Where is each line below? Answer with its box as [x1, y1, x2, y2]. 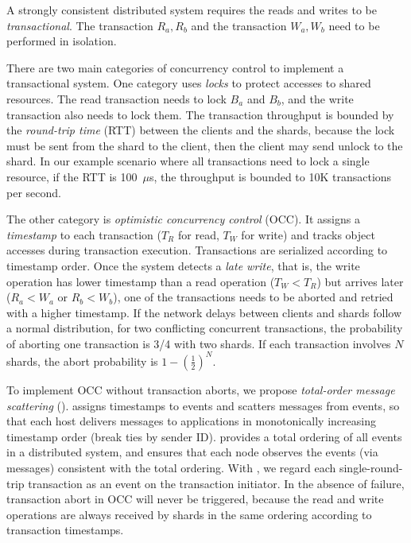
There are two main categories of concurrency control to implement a [6, 59, 344, 76]
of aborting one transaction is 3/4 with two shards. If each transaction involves [6, 335, 391, 351]
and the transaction [191, 17, 287, 33]
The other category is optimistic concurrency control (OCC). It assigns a [6, 211, 360, 227]
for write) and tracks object [241, 226, 375, 242]
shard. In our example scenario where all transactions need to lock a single [6, 153, 370, 169]
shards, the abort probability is [6, 352, 158, 369]
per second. [6, 184, 61, 200]
